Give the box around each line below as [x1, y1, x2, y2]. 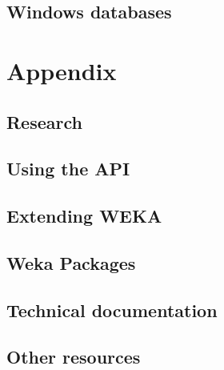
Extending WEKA [6, 203, 162, 228]
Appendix [6, 54, 117, 86]
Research [6, 109, 82, 134]
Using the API [6, 156, 130, 181]
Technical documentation [6, 297, 218, 322]
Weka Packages [6, 250, 136, 275]
